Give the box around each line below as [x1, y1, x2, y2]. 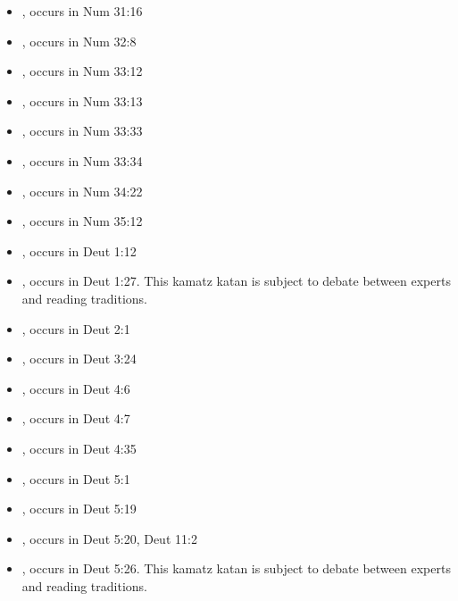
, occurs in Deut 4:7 [21, 409, 130, 428]
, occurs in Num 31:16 [21, 2, 143, 20]
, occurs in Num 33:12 [21, 62, 143, 80]
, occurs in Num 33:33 [21, 121, 143, 140]
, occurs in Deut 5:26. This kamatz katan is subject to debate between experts [21, 559, 451, 578]
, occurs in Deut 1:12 [21, 241, 137, 260]
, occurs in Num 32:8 [21, 31, 137, 50]
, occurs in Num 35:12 [21, 212, 143, 230]
